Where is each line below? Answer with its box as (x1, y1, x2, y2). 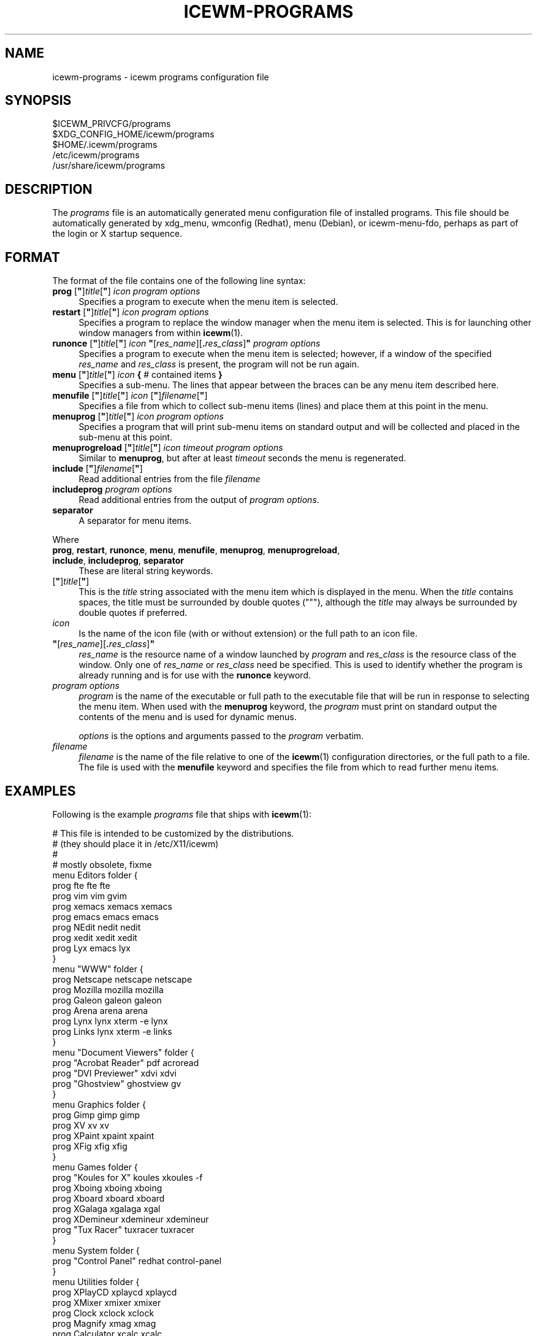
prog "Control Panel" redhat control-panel (52, 1255, 222, 1266)
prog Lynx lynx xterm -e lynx (52, 1015, 168, 1026)
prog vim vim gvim (52, 890, 127, 901)
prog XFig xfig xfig (52, 1140, 128, 1151)
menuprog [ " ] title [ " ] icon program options (52, 411, 224, 422)
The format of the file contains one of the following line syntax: (52, 275, 306, 286)
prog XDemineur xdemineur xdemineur (52, 1213, 209, 1224)
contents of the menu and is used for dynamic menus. (78, 712, 297, 723)
